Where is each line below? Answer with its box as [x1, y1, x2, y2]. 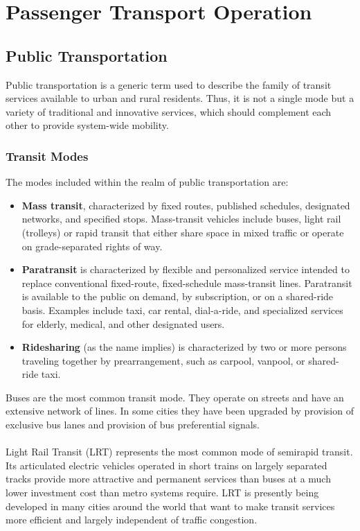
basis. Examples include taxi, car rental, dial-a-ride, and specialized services [21, 302, 343, 317]
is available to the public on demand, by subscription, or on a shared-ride [21, 289, 334, 304]
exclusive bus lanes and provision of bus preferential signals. [6, 417, 260, 432]
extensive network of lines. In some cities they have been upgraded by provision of [6, 403, 354, 418]
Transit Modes [6, 147, 89, 164]
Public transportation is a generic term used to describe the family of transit [6, 77, 332, 92]
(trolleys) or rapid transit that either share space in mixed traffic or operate [21, 225, 344, 239]
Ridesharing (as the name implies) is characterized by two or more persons [21, 340, 347, 354]
